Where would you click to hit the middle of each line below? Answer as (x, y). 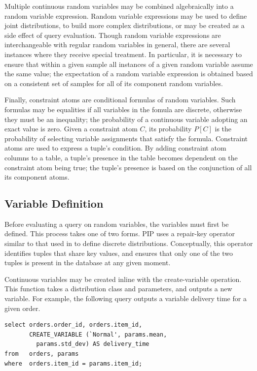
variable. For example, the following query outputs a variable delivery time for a (126, 298)
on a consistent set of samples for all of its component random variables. (114, 83)
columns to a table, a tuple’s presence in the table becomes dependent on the (121, 157)
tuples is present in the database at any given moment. (88, 263)
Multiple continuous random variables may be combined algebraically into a (119, 6)
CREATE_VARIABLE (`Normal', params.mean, (98, 334)
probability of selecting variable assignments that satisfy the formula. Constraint (126, 138)
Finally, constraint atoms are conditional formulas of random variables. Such (120, 100)
